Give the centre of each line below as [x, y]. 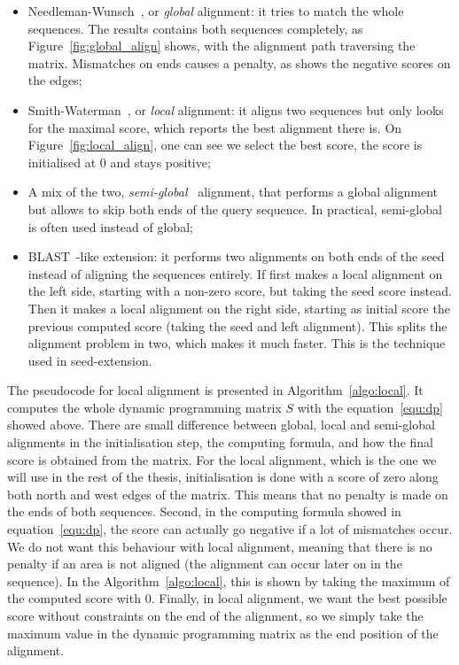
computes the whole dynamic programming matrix [144, 407]
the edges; [55, 80]
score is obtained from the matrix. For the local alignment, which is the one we [222, 459]
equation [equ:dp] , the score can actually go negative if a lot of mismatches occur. [230, 529]
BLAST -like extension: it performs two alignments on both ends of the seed [236, 256]
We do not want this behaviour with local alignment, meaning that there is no [220, 546]
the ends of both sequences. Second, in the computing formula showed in [204, 511]
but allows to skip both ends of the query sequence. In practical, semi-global [235, 209]
